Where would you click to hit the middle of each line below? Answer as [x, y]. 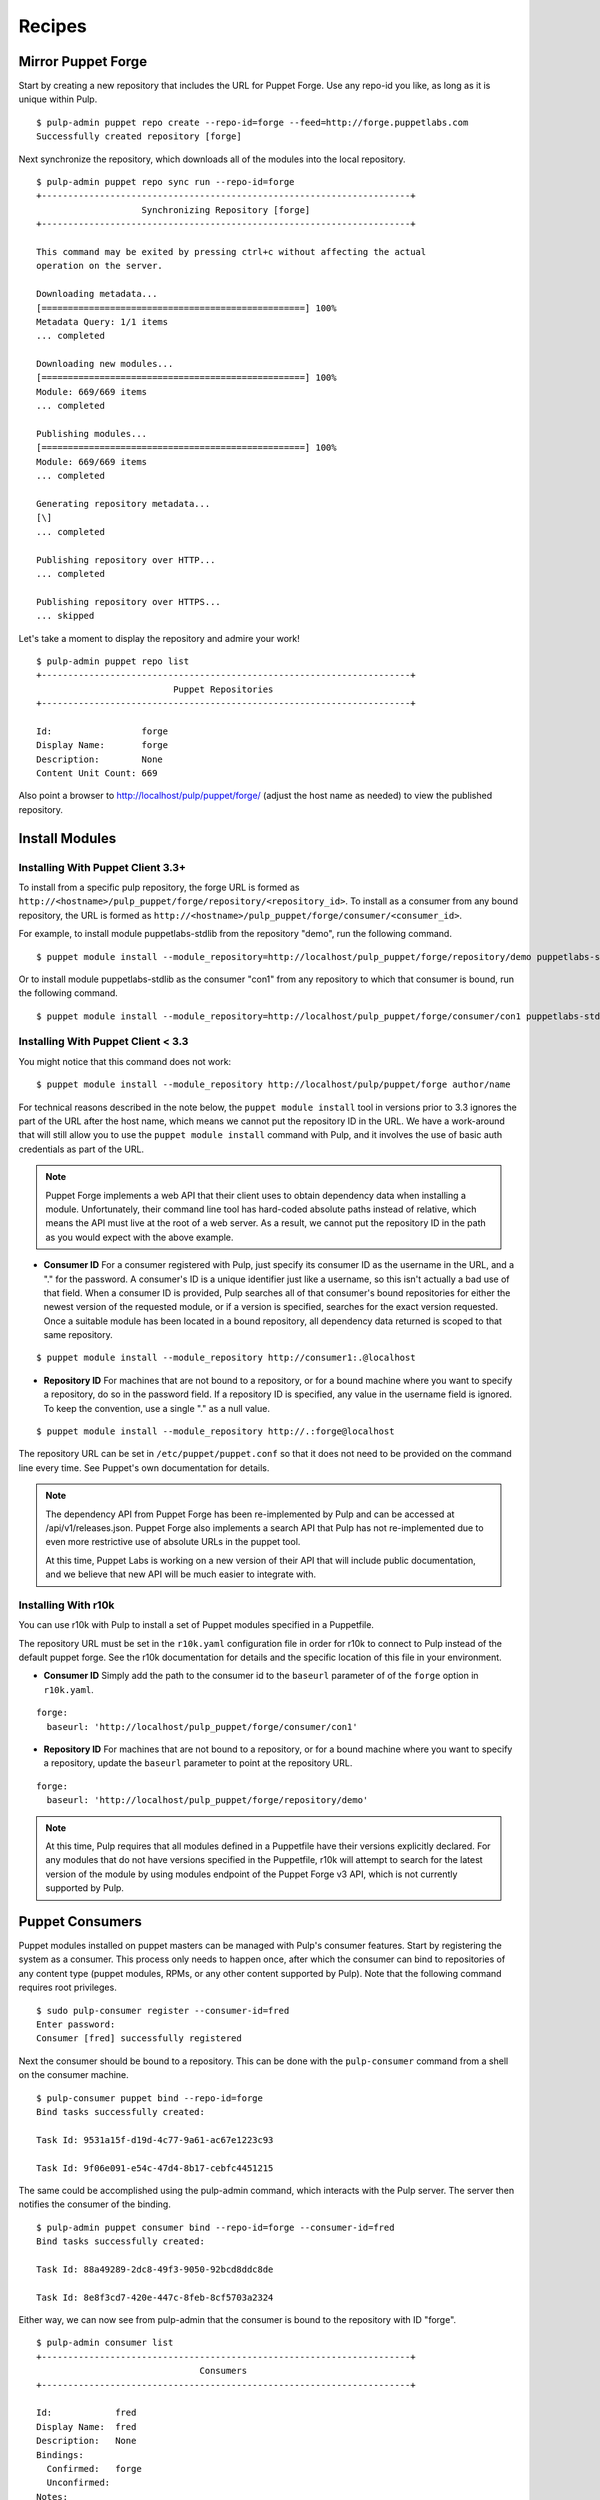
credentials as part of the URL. [81, 1149]
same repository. [78, 1335]
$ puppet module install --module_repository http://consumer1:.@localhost [226, 1358]
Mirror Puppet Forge [83, 61]
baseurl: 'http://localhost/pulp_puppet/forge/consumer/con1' [202, 1726]
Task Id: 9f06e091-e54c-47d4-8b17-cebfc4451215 [155, 2168]
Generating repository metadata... [123, 503]
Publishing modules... [92, 434]
